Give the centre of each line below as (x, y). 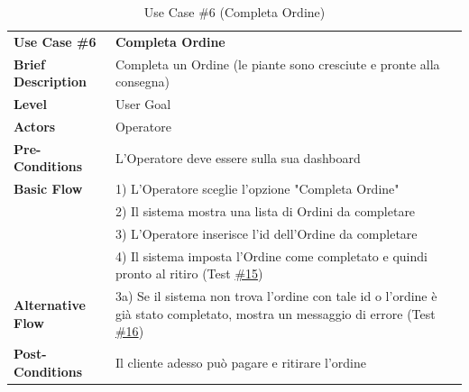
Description (51, 82)
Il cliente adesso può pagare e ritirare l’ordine (240, 363)
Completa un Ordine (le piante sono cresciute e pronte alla (277, 64)
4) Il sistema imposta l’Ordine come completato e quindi (271, 255)
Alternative (50, 305)
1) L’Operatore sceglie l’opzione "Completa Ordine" (257, 189)
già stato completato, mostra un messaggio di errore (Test (275, 313)
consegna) (142, 82)
